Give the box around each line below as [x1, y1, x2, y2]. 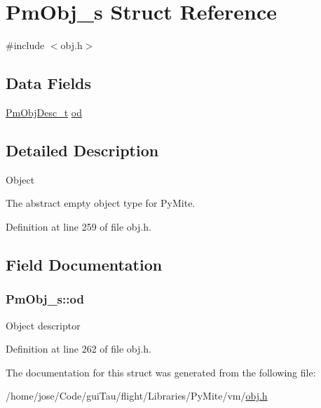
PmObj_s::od [6, 290, 84, 308]
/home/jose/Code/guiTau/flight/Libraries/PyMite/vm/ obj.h [6, 388, 268, 403]
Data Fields [6, 72, 92, 94]
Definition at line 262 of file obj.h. [6, 341, 151, 356]
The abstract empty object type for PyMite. [6, 196, 196, 210]
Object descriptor [6, 318, 81, 332]
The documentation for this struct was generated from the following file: [6, 365, 316, 379]
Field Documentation [6, 253, 163, 275]
